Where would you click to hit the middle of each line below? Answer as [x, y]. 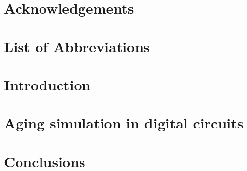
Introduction [47, 84]
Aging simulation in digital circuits [124, 123]
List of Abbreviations [77, 46]
